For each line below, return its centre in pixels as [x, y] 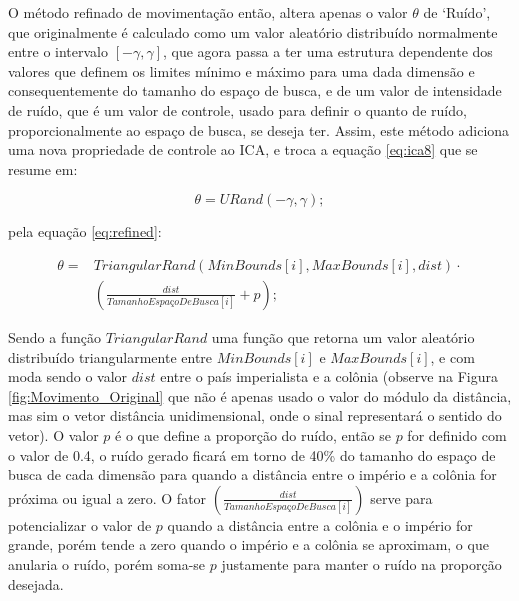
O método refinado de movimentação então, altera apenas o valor [208, 12]
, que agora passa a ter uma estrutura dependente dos [328, 51]
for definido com [457, 434]
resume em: [43, 168]
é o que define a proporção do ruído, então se [253, 434]
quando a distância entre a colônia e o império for [320, 524]
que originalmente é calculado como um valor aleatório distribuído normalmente [253, 31]
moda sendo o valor [68, 376]
